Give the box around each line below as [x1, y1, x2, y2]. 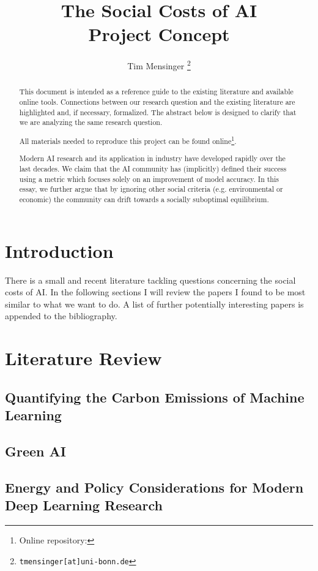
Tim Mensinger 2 [127, 58, 191, 72]
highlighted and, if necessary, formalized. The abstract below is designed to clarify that [19, 107, 297, 117]
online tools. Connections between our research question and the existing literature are [19, 97, 295, 107]
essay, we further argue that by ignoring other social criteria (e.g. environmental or [19, 184, 283, 194]
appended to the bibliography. [5, 309, 117, 322]
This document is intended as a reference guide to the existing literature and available [19, 86, 294, 97]
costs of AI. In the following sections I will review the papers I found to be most [5, 285, 306, 298]
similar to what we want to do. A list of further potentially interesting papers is [5, 297, 304, 310]
